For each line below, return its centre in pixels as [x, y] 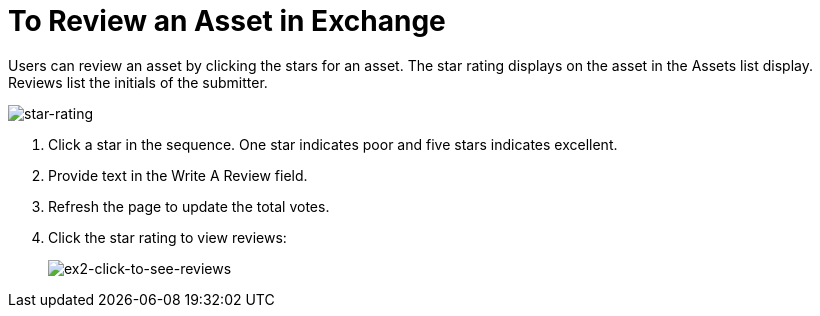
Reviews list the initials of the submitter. [138, 82]
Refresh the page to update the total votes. [189, 206]
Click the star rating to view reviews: [167, 237]
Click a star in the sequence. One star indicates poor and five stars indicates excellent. [333, 144]
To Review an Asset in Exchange [227, 21]
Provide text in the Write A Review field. [178, 175]
